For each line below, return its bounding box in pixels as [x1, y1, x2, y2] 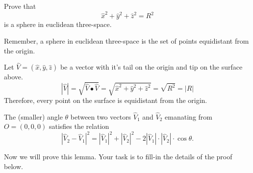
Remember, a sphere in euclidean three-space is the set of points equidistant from [4, 35, 249, 46]
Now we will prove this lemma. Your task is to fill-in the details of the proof [4, 151, 232, 162]
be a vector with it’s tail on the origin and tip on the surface [60, 62, 243, 72]
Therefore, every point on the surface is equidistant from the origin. [4, 95, 207, 105]
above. [4, 72, 23, 82]
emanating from [165, 111, 212, 122]
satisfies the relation [49, 121, 109, 131]
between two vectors [70, 111, 131, 122]
